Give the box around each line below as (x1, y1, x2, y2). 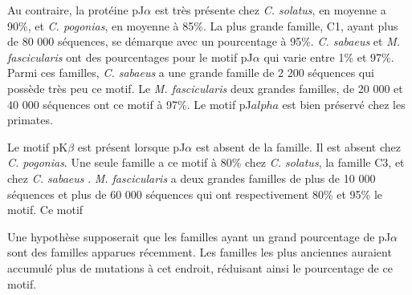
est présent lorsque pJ (77, 138, 186, 155)
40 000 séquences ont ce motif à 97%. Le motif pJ (7, 95, 251, 112)
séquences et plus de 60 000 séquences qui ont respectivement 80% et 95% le (7, 185, 383, 202)
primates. (7, 111, 53, 128)
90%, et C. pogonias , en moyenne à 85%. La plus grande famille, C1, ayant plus (7, 17, 398, 34)
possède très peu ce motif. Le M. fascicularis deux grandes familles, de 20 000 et (7, 79, 403, 96)
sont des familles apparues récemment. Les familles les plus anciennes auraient (7, 244, 392, 261)
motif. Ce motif (7, 201, 84, 218)
